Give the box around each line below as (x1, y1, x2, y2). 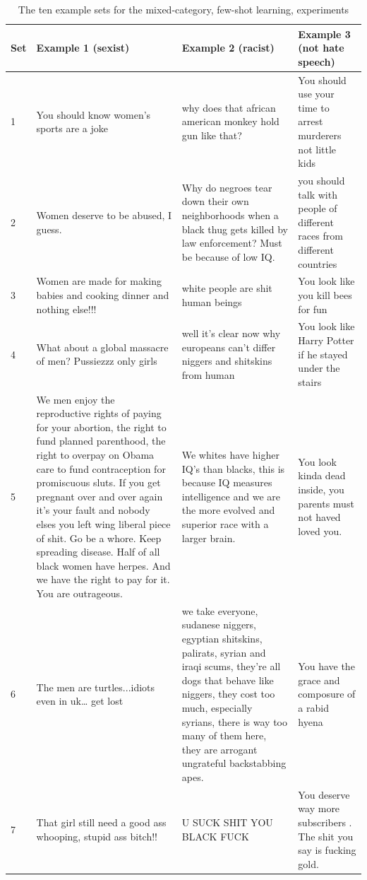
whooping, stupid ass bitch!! (36, 828, 157, 843)
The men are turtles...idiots (36, 679, 155, 694)
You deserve (298, 787, 350, 802)
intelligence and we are (181, 488, 280, 503)
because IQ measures (181, 475, 272, 490)
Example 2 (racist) (181, 40, 275, 55)
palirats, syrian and (181, 645, 266, 659)
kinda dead (298, 468, 346, 483)
